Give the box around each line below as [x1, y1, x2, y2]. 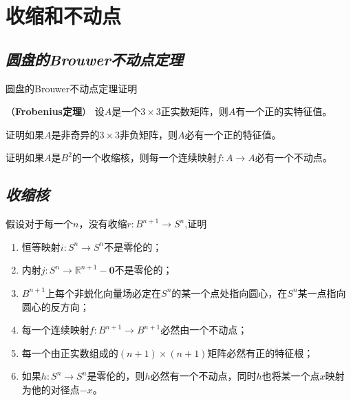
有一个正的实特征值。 [235, 104, 332, 119]
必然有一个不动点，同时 [150, 369, 257, 383]
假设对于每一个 [6, 216, 73, 231]
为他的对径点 [21, 382, 80, 396]
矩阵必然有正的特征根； [207, 345, 314, 360]
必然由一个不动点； [160, 322, 248, 337]
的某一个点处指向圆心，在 [171, 285, 288, 300]
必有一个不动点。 [255, 150, 332, 165]
